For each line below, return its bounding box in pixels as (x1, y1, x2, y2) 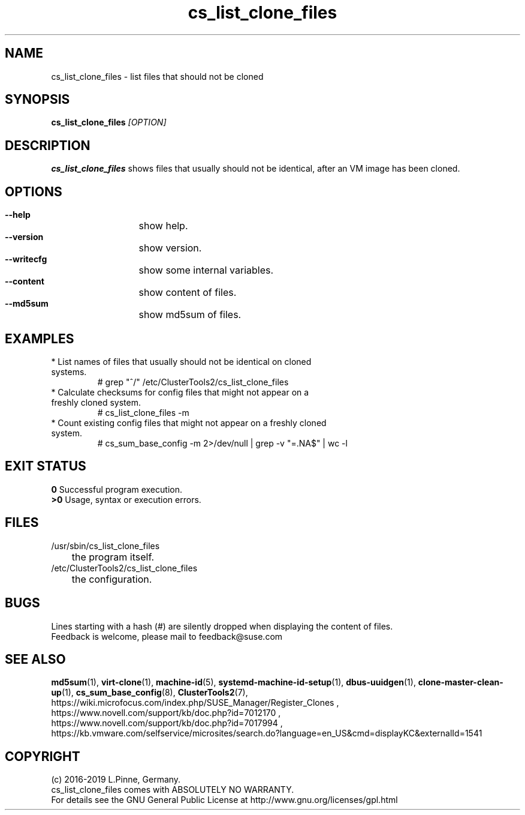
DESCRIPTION (5, 137, 90, 153)
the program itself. (71, 550, 155, 563)
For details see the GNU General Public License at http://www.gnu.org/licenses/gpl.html (51, 795, 398, 805)
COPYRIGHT (5, 748, 80, 764)
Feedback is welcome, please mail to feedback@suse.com (51, 631, 283, 642)
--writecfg (5, 254, 47, 265)
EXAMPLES (5, 331, 74, 346)
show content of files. (138, 286, 237, 299)
